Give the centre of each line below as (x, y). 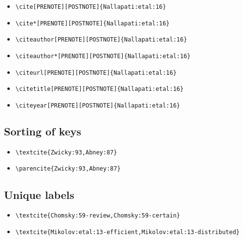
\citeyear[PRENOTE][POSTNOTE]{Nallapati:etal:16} (98, 105)
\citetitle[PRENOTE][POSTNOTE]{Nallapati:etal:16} (99, 89)
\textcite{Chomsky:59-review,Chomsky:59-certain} (98, 216)
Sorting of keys (43, 131)
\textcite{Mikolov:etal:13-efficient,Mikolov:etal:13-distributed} (127, 232)
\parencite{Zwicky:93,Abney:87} (68, 169)
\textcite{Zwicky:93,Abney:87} (66, 152)
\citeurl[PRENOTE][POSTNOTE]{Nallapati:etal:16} (96, 73)
